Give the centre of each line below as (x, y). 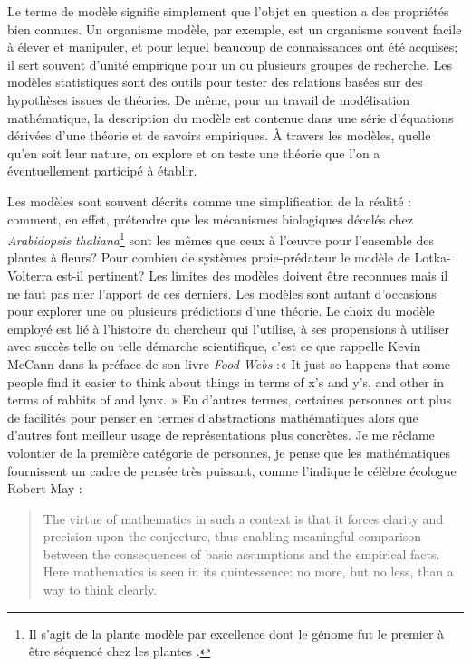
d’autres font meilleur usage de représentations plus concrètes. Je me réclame (221, 435)
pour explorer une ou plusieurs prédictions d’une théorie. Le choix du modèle (221, 311)
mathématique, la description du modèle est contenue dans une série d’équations (231, 117)
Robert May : (45, 488)
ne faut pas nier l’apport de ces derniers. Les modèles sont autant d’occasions (222, 293)
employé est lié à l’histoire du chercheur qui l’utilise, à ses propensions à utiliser (229, 328)
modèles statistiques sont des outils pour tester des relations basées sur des (215, 82)
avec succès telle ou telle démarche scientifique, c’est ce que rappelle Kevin (214, 346)
